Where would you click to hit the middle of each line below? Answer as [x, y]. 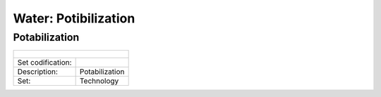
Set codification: [44, 63]
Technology [99, 81]
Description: [37, 72]
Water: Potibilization [74, 18]
